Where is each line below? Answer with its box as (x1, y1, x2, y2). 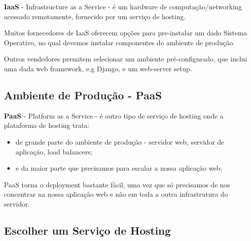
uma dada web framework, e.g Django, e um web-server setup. (4, 63, 192, 73)
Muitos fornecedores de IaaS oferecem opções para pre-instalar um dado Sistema (4, 28, 247, 38)
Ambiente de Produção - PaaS (4, 87, 162, 102)
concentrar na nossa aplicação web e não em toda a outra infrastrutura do (4, 189, 228, 199)
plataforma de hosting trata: (4, 120, 90, 130)
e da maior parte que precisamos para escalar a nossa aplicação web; (15, 163, 222, 173)
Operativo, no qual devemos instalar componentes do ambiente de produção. (4, 37, 235, 47)
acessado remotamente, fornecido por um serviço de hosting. (4, 11, 186, 21)
